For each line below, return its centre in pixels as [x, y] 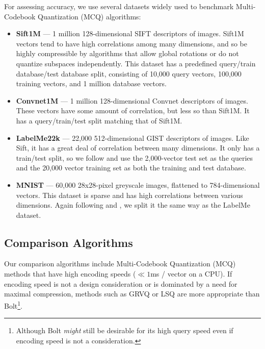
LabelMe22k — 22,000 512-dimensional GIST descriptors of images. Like [132, 138]
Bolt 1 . [13, 305]
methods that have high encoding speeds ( [70, 274]
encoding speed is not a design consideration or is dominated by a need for [121, 283]
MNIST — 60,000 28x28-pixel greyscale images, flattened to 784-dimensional [138, 184]
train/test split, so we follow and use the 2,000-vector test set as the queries [135, 157]
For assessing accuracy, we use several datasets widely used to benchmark [119, 6]
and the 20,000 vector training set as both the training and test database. [131, 168]
